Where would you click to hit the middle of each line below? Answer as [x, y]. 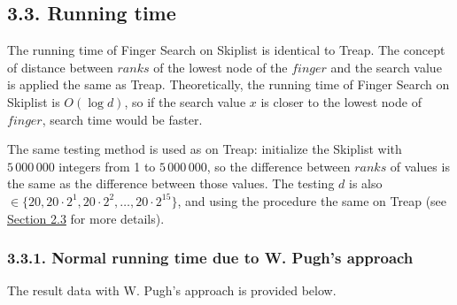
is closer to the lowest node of [341, 101]
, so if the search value [185, 101]
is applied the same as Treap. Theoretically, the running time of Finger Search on [228, 84]
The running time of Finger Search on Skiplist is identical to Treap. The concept [226, 50]
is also [366, 183]
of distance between [60, 67]
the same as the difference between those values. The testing [171, 183]
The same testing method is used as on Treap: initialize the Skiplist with [205, 149]
